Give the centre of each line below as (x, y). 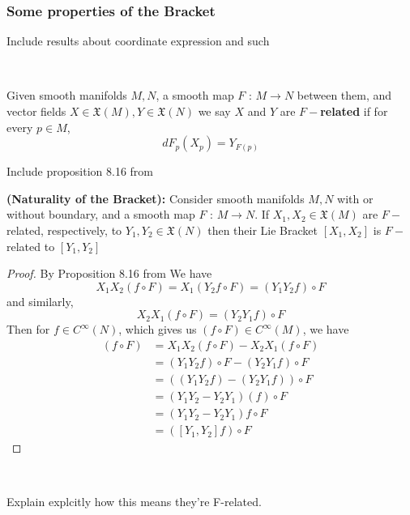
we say (214, 111)
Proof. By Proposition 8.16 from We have (109, 273)
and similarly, (40, 301)
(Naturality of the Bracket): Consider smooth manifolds (156, 198)
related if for (354, 111)
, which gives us (158, 329)
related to (31, 246)
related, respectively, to (64, 230)
